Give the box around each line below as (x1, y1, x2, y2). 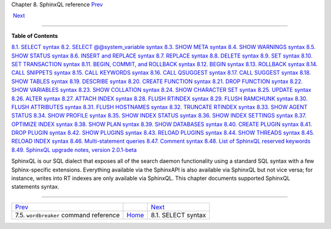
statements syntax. (11, 183, 59, 190)
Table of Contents (11, 32, 58, 39)
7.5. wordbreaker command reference (15, 211, 120, 219)
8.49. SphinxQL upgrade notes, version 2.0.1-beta (11, 146, 137, 153)
